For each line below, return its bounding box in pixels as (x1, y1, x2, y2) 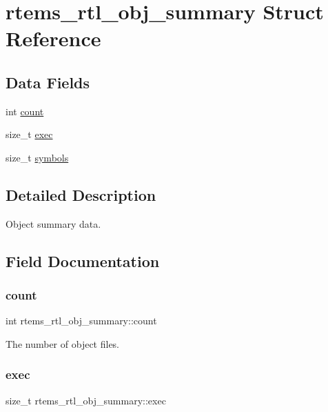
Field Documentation (6, 250, 160, 271)
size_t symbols (6, 150, 69, 164)
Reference (6, 24, 101, 52)
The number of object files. (6, 336, 120, 351)
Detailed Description (6, 184, 156, 205)
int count (6, 104, 44, 118)
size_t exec (6, 127, 53, 141)
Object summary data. (6, 216, 101, 230)
